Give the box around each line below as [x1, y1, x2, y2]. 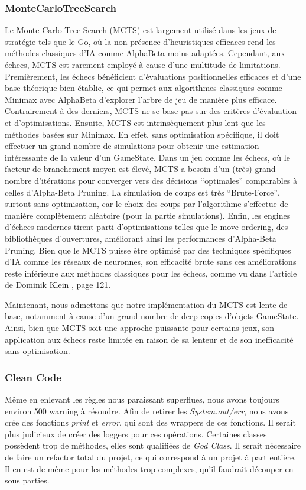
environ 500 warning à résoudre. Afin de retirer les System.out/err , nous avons [5, 404, 289, 417]
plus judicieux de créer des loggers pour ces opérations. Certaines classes [5, 427, 267, 440]
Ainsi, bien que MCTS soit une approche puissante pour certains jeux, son [5, 322, 274, 334]
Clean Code [5, 369, 61, 384]
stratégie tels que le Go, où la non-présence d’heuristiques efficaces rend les [5, 35, 276, 47]
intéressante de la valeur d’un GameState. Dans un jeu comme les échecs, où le [5, 151, 290, 163]
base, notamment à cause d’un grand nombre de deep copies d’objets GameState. [5, 310, 299, 322]
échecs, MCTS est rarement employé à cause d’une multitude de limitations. [5, 59, 281, 70]
